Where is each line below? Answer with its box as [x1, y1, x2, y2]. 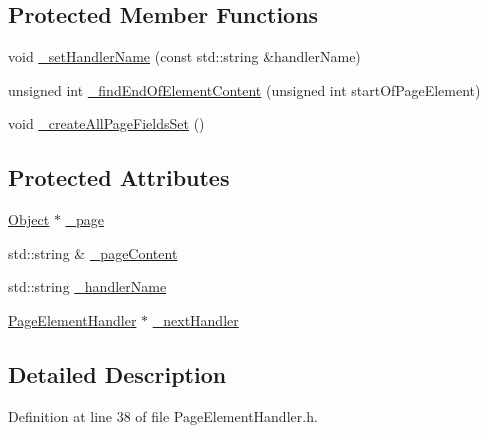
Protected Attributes [8, 162, 230, 193]
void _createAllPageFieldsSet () [8, 113, 205, 134]
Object [8, 209, 50, 230]
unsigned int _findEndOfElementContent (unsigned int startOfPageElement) [8, 79, 481, 100]
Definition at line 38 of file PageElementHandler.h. [8, 405, 318, 426]
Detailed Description [8, 358, 227, 389]
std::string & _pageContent [8, 242, 178, 263]
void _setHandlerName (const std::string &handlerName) [8, 46, 361, 67]
